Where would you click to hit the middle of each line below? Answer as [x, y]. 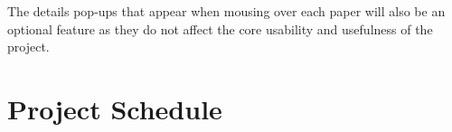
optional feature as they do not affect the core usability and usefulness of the [220, 28]
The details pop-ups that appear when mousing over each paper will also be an [226, 11]
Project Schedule [115, 108]
